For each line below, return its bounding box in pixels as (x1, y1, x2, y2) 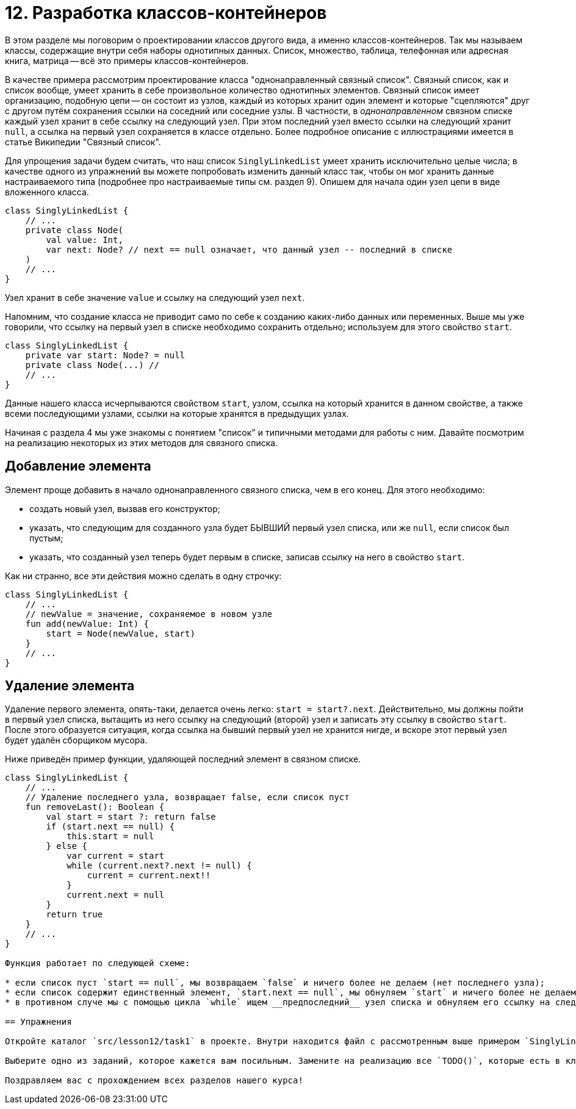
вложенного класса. (5, 186, 89, 197)
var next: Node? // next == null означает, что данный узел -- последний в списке (46, 244, 453, 255)
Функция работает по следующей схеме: (5, 958, 190, 969)
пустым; (29, 532, 63, 543)
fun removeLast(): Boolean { (25, 802, 165, 812)
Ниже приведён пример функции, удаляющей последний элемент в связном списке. (5, 754, 361, 765)
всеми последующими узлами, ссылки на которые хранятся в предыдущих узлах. (5, 408, 349, 419)
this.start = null (67, 831, 154, 842)
